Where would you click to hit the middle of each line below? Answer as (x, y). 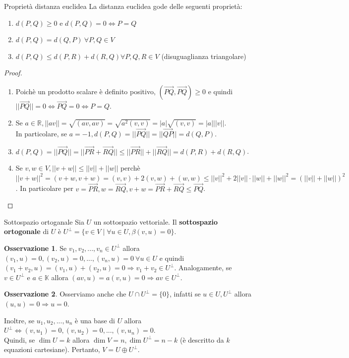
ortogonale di (27, 231)
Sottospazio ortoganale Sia (44, 221)
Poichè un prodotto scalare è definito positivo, (86, 91)
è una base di (95, 320)
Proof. (13, 73)
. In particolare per (44, 188)
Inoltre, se (19, 320)
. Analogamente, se (203, 268)
